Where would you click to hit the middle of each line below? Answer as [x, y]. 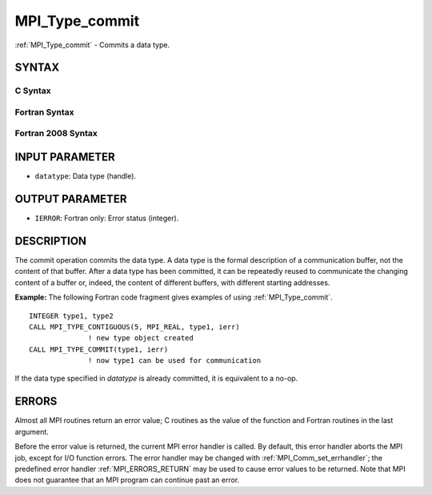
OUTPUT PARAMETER [71, 199]
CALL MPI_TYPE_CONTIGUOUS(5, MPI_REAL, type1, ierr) [134, 327]
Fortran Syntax [44, 112]
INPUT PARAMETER [65, 157]
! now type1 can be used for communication [175, 361]
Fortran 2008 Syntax [56, 134]
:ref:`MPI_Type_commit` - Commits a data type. [92, 45]
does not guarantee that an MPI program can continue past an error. [127, 480]
